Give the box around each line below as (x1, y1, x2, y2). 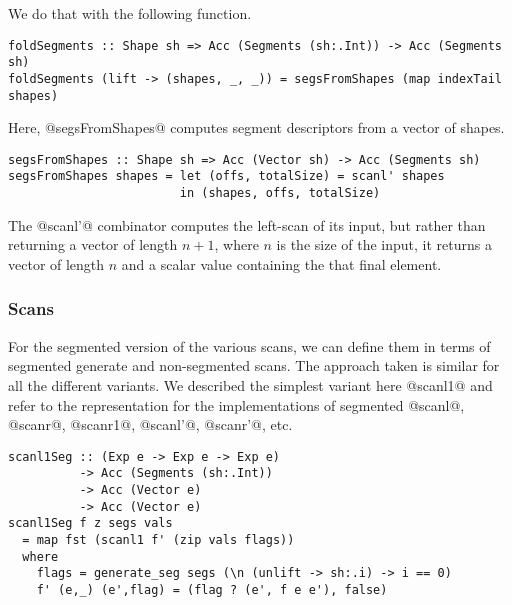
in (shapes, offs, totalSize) (179, 186, 381, 201)
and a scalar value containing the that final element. (121, 253, 442, 274)
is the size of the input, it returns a (276, 234, 492, 255)
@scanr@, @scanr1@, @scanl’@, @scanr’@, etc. (8, 414, 293, 435)
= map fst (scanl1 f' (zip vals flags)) (22, 533, 295, 548)
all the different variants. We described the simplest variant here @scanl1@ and (8, 374, 493, 395)
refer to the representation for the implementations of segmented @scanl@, (8, 394, 465, 415)
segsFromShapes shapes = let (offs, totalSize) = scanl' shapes (8, 169, 445, 184)
